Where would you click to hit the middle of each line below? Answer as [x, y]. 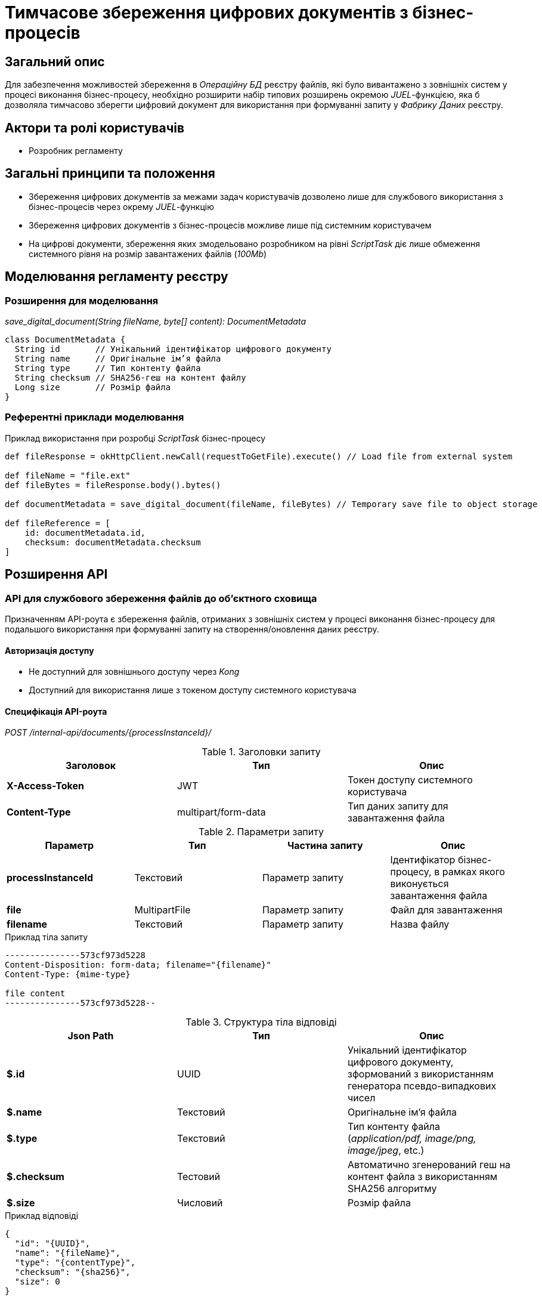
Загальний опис [55, 61]
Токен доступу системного [410, 780]
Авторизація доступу [49, 650]
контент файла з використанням [422, 1177]
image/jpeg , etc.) [386, 1151]
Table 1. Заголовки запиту [261, 752]
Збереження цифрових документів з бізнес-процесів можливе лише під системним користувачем [230, 225]
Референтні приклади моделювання [95, 417]
